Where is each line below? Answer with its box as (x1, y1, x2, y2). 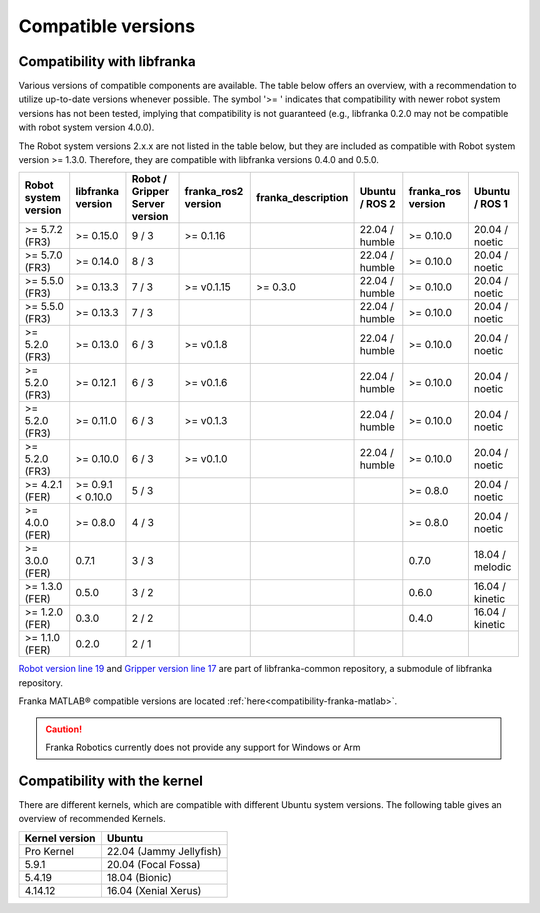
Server (131, 197, 165, 211)
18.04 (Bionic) (106, 870, 172, 884)
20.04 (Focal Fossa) (106, 857, 201, 871)
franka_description (256, 191, 349, 205)
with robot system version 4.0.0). (18, 121, 155, 134)
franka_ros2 (184, 185, 244, 199)
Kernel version (24, 831, 96, 845)
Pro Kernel (24, 844, 75, 858)
